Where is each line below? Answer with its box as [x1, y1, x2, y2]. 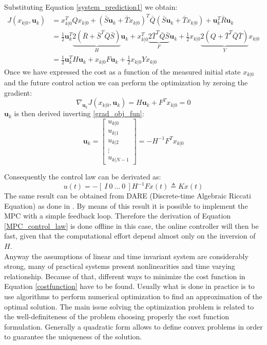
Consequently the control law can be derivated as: [4, 171, 161, 181]
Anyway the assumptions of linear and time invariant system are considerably [4, 250, 249, 261]
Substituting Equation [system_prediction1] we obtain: [4, 2, 178, 12]
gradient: [4, 87, 32, 98]
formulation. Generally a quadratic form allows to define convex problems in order [4, 321, 263, 332]
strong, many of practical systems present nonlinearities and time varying [4, 261, 235, 271]
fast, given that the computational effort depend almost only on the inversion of [4, 230, 256, 241]
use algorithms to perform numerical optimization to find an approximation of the [4, 290, 262, 301]
